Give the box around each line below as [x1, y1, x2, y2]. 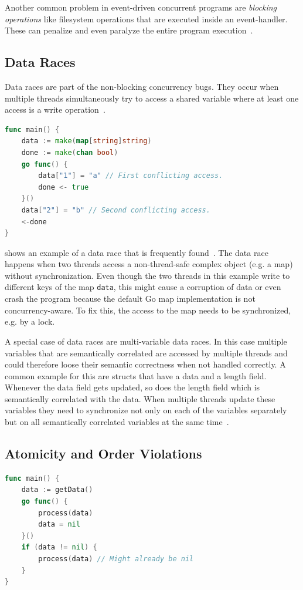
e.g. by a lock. [5, 315, 55, 328]
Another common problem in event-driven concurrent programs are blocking [5, 1, 277, 13]
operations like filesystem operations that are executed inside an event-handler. [5, 12, 288, 25]
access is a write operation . [5, 103, 105, 116]
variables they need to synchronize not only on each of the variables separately [5, 404, 287, 416]
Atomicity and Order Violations [5, 444, 202, 463]
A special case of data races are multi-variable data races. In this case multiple [5, 335, 287, 347]
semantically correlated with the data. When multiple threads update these [5, 392, 275, 404]
